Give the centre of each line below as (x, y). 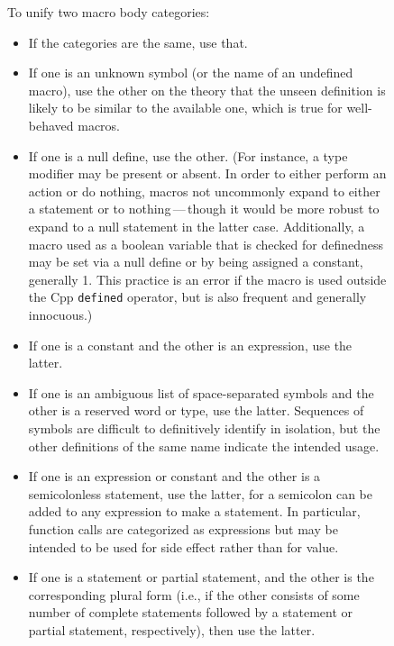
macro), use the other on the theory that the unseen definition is (207, 90)
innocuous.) (60, 314)
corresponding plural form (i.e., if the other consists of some (194, 594)
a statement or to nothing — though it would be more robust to (204, 209)
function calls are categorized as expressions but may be (183, 528)
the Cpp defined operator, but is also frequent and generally (197, 297)
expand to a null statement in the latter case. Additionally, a (197, 226)
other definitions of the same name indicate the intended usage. (204, 446)
